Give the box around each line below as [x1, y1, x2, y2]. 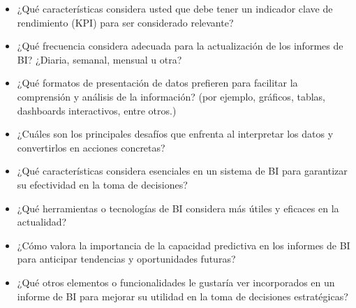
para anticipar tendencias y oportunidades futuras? [17, 251, 236, 266]
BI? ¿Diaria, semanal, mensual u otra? [17, 52, 182, 66]
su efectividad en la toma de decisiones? [17, 177, 188, 191]
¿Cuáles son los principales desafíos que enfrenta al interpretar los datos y [17, 126, 334, 141]
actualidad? [17, 214, 67, 229]
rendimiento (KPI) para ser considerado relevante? [17, 15, 234, 29]
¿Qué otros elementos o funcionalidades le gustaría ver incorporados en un [17, 274, 335, 289]
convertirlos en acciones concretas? [17, 140, 165, 154]
